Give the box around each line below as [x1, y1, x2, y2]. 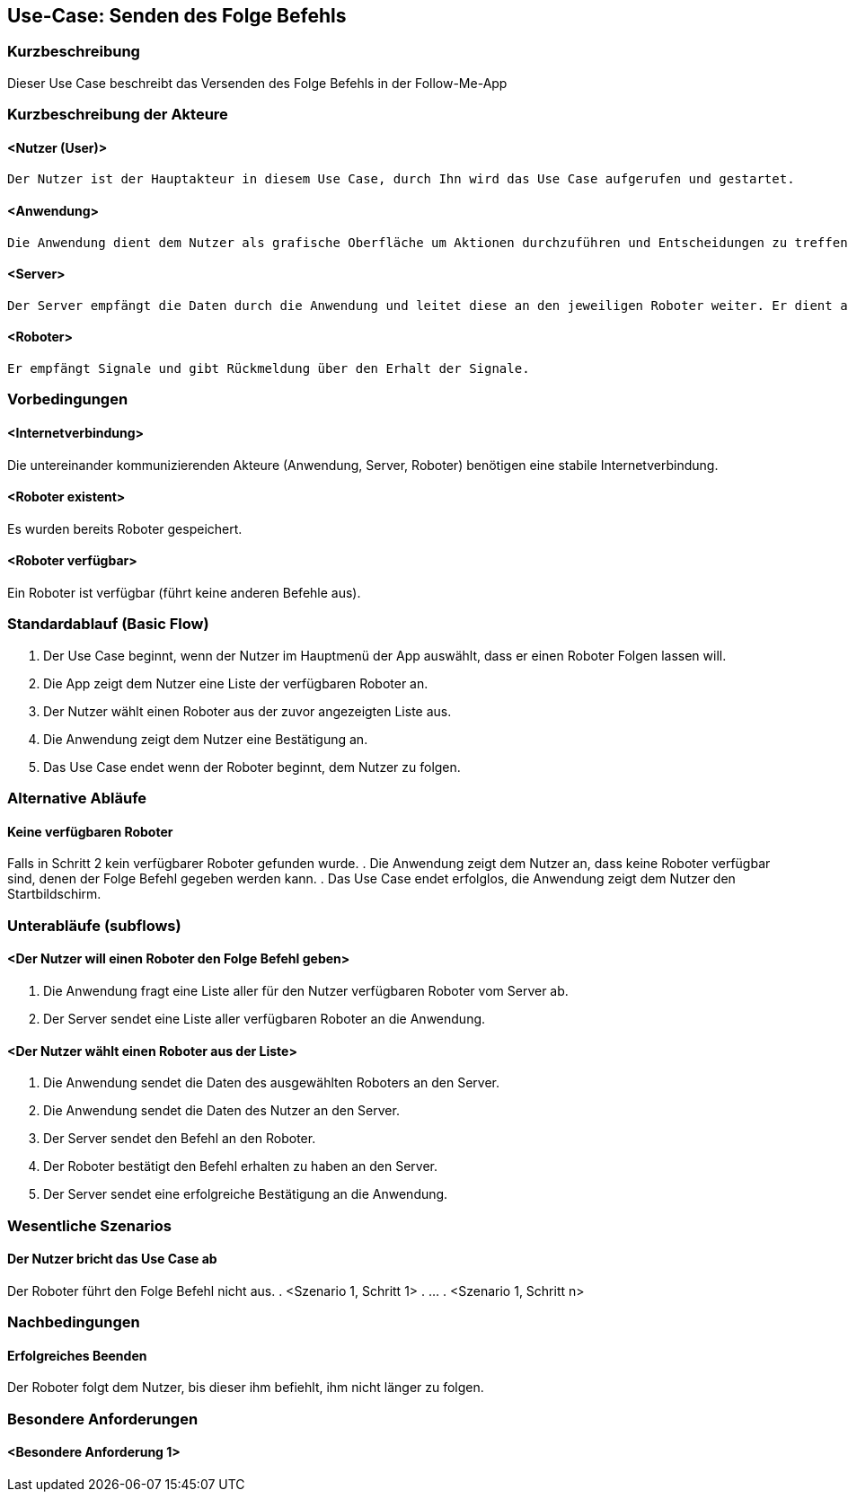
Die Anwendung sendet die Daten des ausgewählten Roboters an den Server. [43, 1075, 500, 1091]
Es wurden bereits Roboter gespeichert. [7, 520, 243, 537]
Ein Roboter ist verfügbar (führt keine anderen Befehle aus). [7, 585, 361, 601]
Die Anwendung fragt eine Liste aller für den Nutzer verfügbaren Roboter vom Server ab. [43, 983, 569, 999]
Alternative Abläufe [7, 789, 147, 808]
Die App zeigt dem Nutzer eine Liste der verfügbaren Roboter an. [43, 675, 428, 691]
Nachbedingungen [7, 1313, 140, 1332]
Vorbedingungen [7, 390, 128, 409]
